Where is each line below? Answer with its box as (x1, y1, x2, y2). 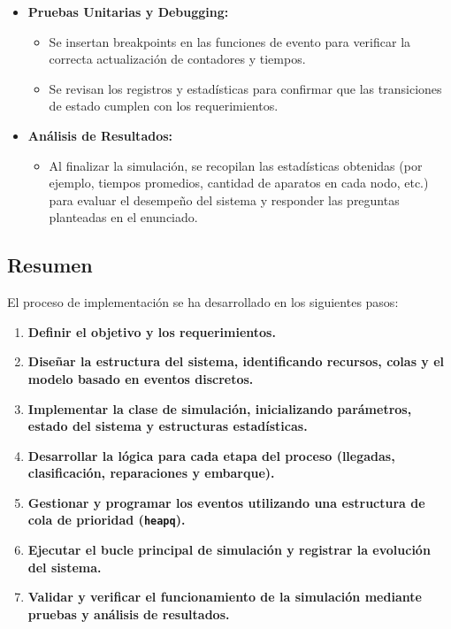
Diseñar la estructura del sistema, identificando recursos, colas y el (27, 352, 445, 371)
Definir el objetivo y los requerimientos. (27, 322, 276, 341)
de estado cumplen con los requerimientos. (49, 96, 279, 115)
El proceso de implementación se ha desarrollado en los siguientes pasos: (7, 293, 399, 311)
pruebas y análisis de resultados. (27, 604, 230, 623)
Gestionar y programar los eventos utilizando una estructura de (27, 493, 425, 511)
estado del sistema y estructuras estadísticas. (27, 417, 308, 435)
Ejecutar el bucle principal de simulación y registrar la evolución (27, 541, 431, 559)
